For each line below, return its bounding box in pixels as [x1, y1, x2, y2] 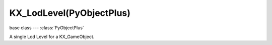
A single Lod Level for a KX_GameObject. [9, 34, 95, 40]
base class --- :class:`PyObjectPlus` [9, 25, 84, 31]
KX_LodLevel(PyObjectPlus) [9, 7, 131, 18]
